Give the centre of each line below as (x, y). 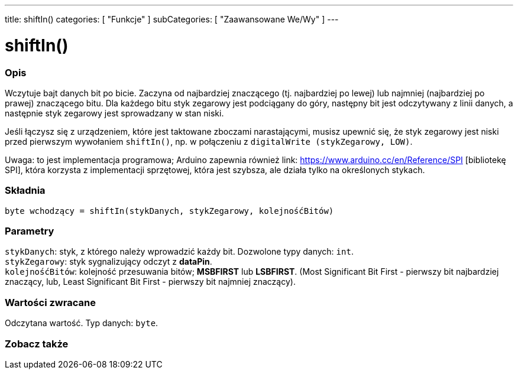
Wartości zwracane (50, 302)
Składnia (25, 191)
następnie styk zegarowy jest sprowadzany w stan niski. (114, 113)
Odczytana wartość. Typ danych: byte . (82, 323)
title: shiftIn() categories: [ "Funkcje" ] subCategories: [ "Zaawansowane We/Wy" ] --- (172, 19)
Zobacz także (37, 344)
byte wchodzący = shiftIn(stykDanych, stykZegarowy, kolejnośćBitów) (169, 211)
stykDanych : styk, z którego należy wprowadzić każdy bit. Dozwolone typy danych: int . (179, 252)
